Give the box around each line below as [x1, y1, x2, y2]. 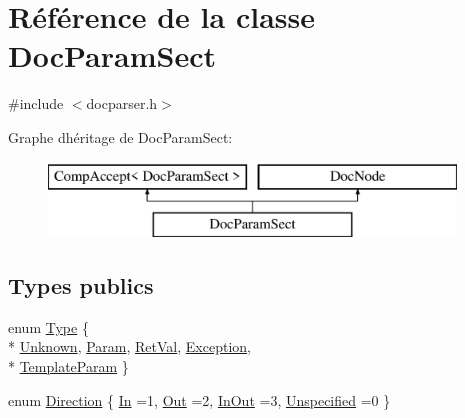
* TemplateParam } [8, 356, 129, 377]
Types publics [8, 270, 154, 301]
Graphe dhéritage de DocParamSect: [8, 126, 233, 147]
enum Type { [8, 316, 89, 337]
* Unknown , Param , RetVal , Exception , [8, 336, 251, 357]
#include [8, 93, 64, 114]
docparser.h [86, 93, 158, 114]
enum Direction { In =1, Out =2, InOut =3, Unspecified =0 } [8, 389, 391, 410]
